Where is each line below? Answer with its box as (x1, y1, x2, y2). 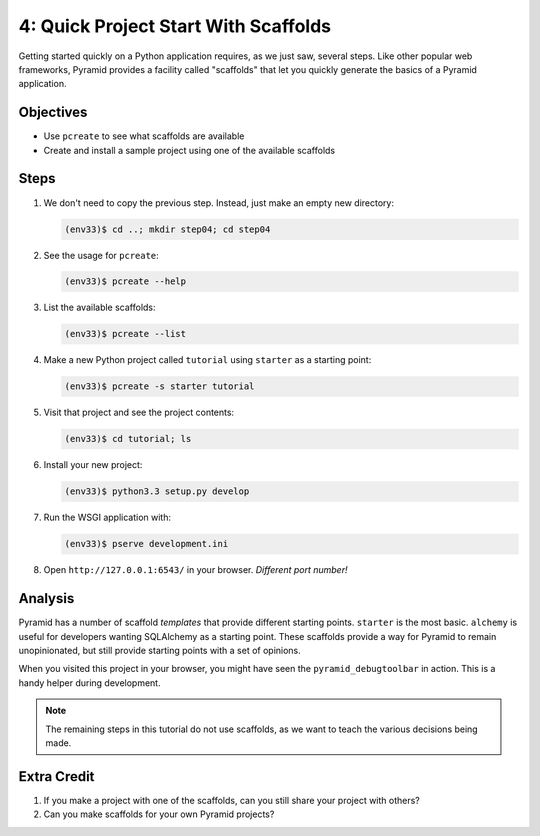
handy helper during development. (18, 676, 161, 689)
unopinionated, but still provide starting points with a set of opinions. (18, 645, 302, 656)
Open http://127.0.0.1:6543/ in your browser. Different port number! (43, 564, 348, 576)
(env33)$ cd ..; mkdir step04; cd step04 (64, 223, 271, 235)
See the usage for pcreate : (43, 249, 159, 261)
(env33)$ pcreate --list (64, 328, 187, 340)
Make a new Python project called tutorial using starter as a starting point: (43, 354, 372, 366)
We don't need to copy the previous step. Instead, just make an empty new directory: (43, 196, 395, 209)
